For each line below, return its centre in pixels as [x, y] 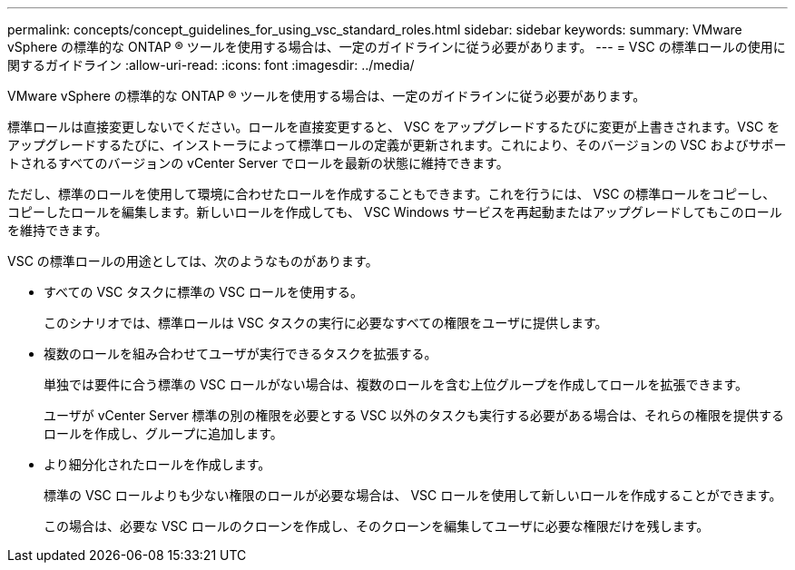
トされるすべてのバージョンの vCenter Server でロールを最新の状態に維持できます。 [258, 163]
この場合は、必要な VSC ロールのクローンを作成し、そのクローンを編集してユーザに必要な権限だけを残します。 [377, 526]
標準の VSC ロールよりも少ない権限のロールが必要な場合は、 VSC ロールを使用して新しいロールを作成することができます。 [413, 495]
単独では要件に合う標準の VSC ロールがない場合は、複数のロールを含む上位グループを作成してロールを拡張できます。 [396, 384]
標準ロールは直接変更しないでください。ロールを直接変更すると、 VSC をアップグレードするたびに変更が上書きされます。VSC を [394, 127]
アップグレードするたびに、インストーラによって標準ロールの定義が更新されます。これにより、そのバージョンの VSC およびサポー [397, 145]
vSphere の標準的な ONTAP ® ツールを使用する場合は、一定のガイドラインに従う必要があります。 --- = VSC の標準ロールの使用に [397, 47]
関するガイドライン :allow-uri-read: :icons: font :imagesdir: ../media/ [211, 65]
